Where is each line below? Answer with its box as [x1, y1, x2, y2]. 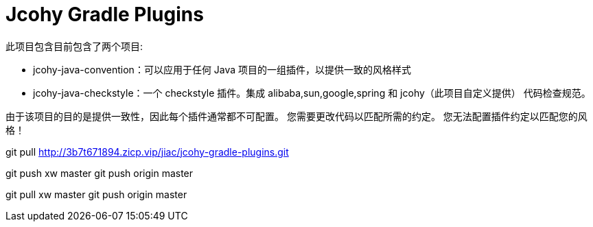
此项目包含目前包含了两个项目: [5, 40, 143, 52]
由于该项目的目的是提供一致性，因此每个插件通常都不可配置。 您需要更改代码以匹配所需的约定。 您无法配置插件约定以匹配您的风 [5, 110, 588, 122]
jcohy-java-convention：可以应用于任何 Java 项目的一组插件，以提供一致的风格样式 [33, 63, 412, 75]
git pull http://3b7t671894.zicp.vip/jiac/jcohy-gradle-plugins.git [5, 145, 289, 158]
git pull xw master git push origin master [5, 188, 187, 200]
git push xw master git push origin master [5, 167, 194, 179]
